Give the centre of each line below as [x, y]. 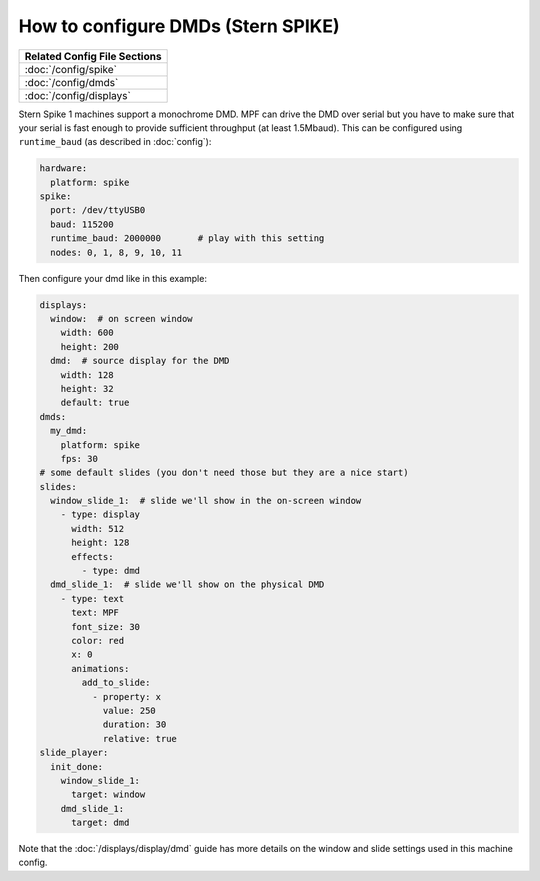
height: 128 [100, 543]
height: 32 [87, 388]
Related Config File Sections [93, 56]
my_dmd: [69, 431]
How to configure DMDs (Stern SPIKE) [179, 26]
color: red [98, 640]
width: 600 [87, 333]
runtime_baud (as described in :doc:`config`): [115, 142]
